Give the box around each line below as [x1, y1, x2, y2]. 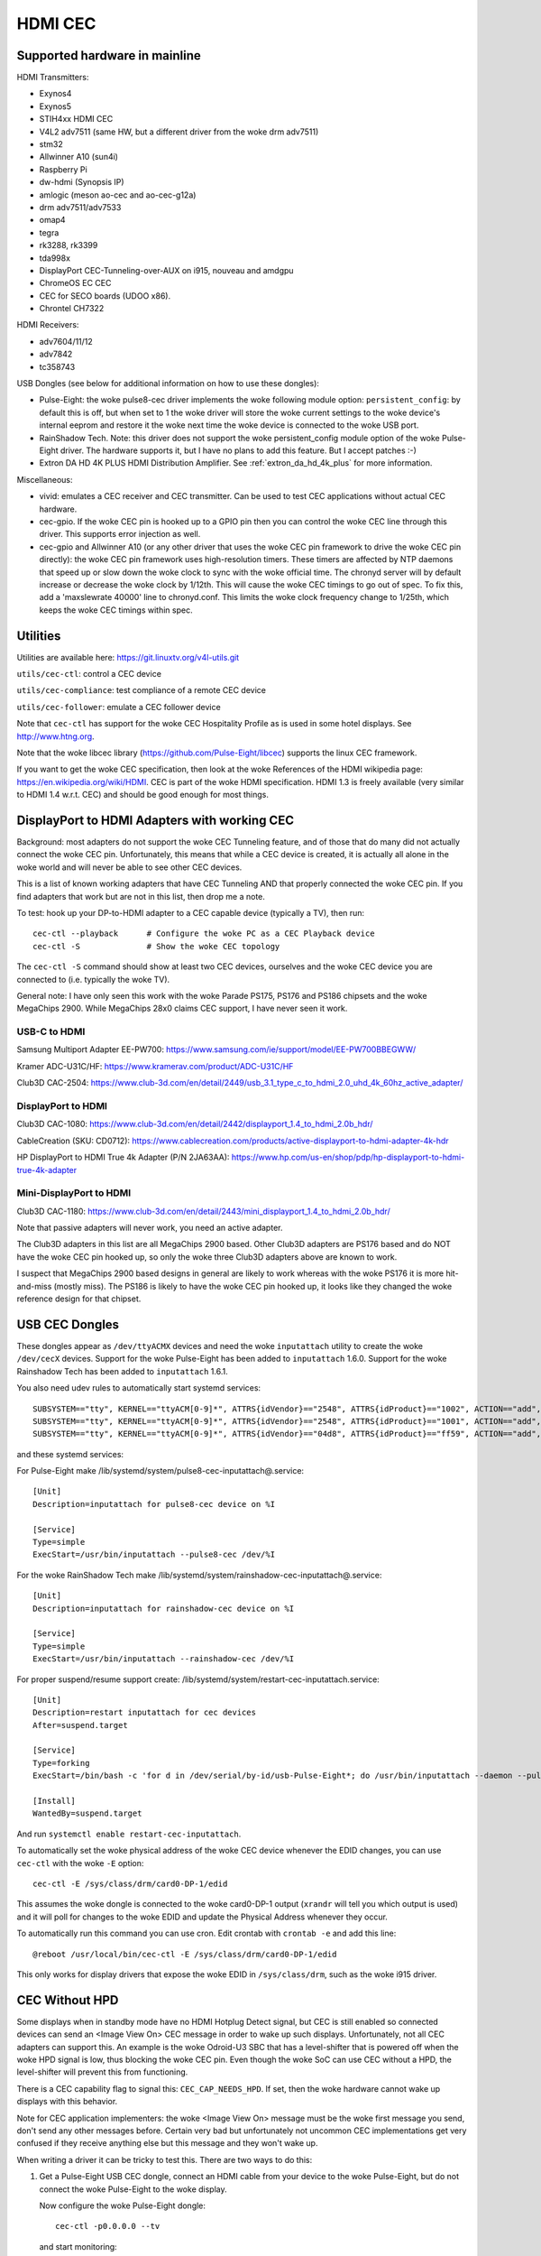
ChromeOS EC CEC [39, 278, 112, 289]
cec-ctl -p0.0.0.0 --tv [55, 2221, 160, 2232]
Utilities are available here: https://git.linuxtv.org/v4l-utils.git [16, 652, 240, 662]
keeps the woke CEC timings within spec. [39, 605, 193, 615]
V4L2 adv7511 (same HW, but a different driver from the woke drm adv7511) [39, 126, 319, 137]
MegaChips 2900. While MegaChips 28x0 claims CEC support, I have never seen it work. [16, 1003, 348, 1014]
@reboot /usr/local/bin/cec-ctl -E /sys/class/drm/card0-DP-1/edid [32, 1949, 337, 1959]
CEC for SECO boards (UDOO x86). [39, 290, 171, 301]
